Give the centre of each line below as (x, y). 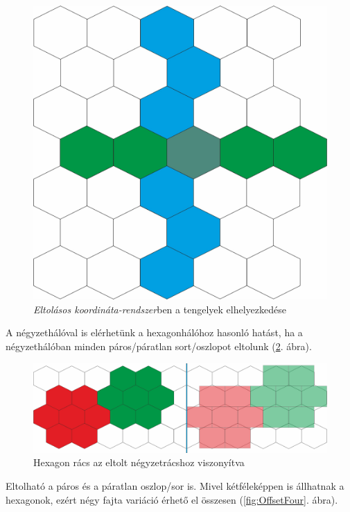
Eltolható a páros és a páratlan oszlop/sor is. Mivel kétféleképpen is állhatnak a (175, 485)
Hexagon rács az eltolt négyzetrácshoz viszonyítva (139, 462)
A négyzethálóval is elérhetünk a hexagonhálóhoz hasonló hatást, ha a (154, 332)
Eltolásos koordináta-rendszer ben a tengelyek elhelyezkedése (160, 309)
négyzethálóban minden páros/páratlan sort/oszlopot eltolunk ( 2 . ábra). (159, 346)
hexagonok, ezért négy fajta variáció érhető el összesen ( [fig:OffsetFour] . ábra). (172, 499)
